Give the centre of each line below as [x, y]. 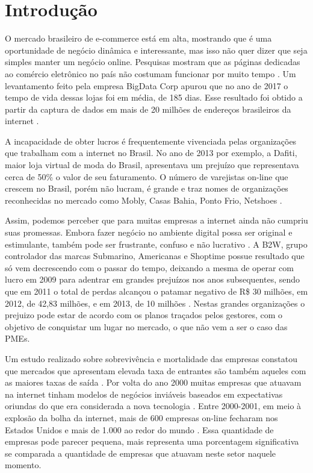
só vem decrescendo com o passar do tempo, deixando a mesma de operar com [149, 267]
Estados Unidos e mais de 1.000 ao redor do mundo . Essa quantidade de [139, 429]
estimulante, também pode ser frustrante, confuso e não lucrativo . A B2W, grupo [156, 244]
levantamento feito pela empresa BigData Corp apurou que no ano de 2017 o [147, 85]
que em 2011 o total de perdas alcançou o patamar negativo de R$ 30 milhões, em [156, 291]
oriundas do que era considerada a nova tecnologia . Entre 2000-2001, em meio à [153, 406]
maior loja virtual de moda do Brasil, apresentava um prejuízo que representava [152, 165]
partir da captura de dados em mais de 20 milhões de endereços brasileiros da [148, 109]
